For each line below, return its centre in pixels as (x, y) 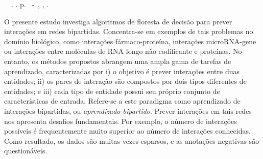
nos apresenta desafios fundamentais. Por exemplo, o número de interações (121, 121)
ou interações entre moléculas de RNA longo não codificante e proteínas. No (123, 51)
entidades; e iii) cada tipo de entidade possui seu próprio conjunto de (112, 91)
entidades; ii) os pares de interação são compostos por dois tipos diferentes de (125, 81)
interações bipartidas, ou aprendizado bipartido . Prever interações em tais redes (128, 110)
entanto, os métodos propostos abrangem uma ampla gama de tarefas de (118, 61)
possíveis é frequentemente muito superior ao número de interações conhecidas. (127, 131)
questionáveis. (26, 151)
